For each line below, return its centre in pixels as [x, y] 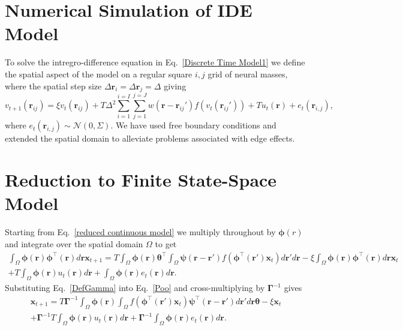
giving [175, 85]
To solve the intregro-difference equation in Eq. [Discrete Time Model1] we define [155, 62]
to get [166, 243]
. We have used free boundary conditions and [193, 125]
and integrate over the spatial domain [74, 243]
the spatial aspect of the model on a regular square [99, 73]
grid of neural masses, [248, 73]
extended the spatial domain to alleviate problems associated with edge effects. [150, 138]
